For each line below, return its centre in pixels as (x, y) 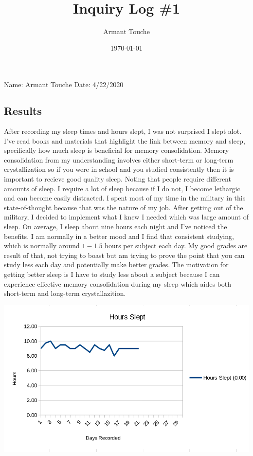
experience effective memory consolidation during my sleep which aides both (117, 283)
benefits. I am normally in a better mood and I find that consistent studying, (119, 236)
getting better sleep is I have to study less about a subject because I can (112, 274)
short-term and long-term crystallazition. (65, 293)
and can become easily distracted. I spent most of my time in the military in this (125, 198)
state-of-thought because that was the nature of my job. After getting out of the (124, 207)
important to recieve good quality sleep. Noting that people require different (117, 179)
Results (23, 111)
